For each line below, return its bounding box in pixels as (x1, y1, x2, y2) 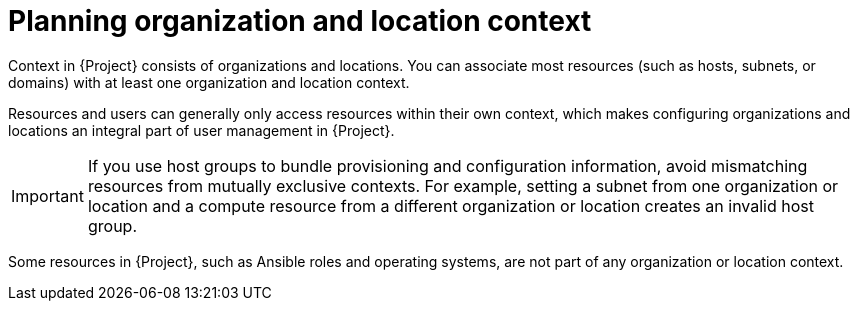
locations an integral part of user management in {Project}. (8, 121, 395, 139)
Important (11, 185, 84, 206)
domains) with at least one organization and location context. (8, 73, 410, 91)
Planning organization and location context (8, 4, 592, 38)
